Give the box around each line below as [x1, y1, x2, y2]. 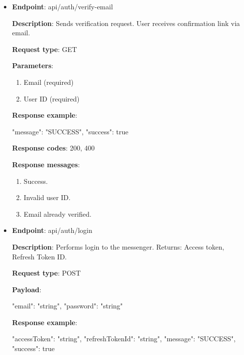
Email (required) [23, 76, 74, 87]
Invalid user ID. [23, 192, 71, 203]
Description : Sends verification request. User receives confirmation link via [12, 18, 240, 28]
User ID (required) [23, 93, 80, 103]
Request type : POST [12, 268, 81, 278]
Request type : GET [12, 44, 77, 54]
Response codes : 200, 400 [12, 143, 95, 153]
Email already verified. [23, 208, 91, 219]
